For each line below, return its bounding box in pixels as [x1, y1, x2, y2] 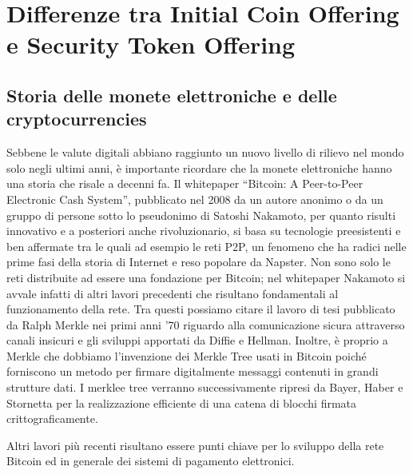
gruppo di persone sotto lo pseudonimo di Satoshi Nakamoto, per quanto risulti [6, 206, 396, 223]
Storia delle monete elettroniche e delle [6, 82, 337, 107]
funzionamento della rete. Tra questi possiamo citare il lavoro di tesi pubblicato [6, 301, 395, 317]
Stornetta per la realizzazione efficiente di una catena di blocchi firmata [6, 394, 357, 411]
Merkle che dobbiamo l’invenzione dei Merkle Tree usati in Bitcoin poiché [6, 347, 367, 364]
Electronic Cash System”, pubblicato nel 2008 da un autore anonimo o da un [6, 190, 383, 207]
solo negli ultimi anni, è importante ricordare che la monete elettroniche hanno [6, 159, 392, 176]
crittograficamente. [6, 410, 98, 427]
